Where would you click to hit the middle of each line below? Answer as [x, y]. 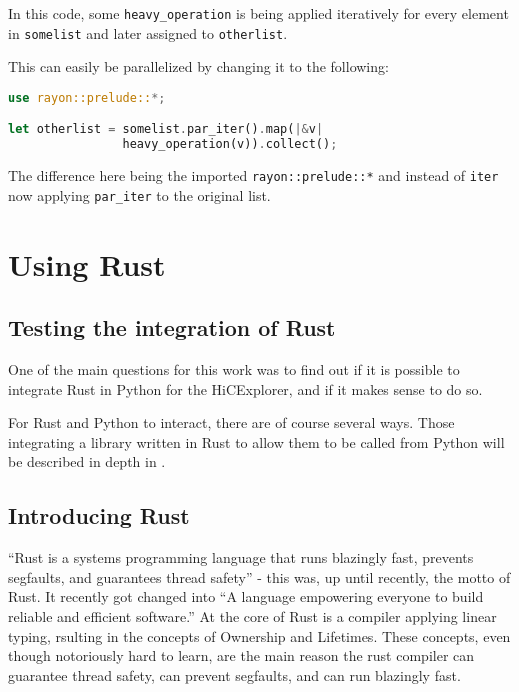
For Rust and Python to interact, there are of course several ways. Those [231, 422]
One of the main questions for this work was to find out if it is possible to [234, 369]
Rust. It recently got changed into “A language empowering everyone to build [246, 596]
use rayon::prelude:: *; [87, 97]
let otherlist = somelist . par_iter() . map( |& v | [166, 129]
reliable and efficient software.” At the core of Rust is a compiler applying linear [252, 616]
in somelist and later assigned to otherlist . [148, 32]
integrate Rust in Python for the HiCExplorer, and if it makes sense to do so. [245, 388]
